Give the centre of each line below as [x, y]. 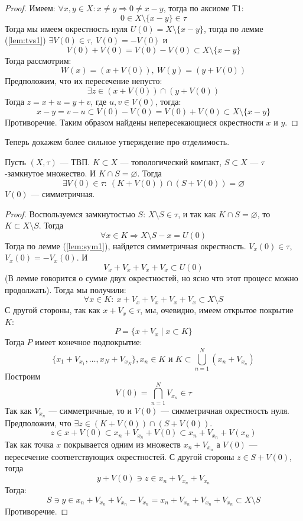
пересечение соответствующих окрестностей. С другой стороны [120, 456]
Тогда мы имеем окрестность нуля [66, 28]
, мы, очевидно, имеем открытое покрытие [217, 310]
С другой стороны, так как [53, 310]
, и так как [197, 213]
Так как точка [29, 444]
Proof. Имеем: [30, 8]
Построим [23, 376]
